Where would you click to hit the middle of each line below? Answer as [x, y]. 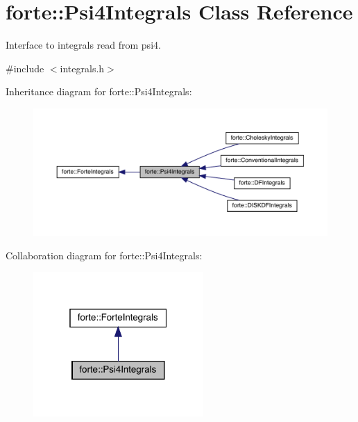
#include [25, 68]
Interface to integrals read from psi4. [83, 45]
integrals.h [82, 68]
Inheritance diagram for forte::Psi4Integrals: [99, 91]
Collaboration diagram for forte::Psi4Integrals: [104, 255]
